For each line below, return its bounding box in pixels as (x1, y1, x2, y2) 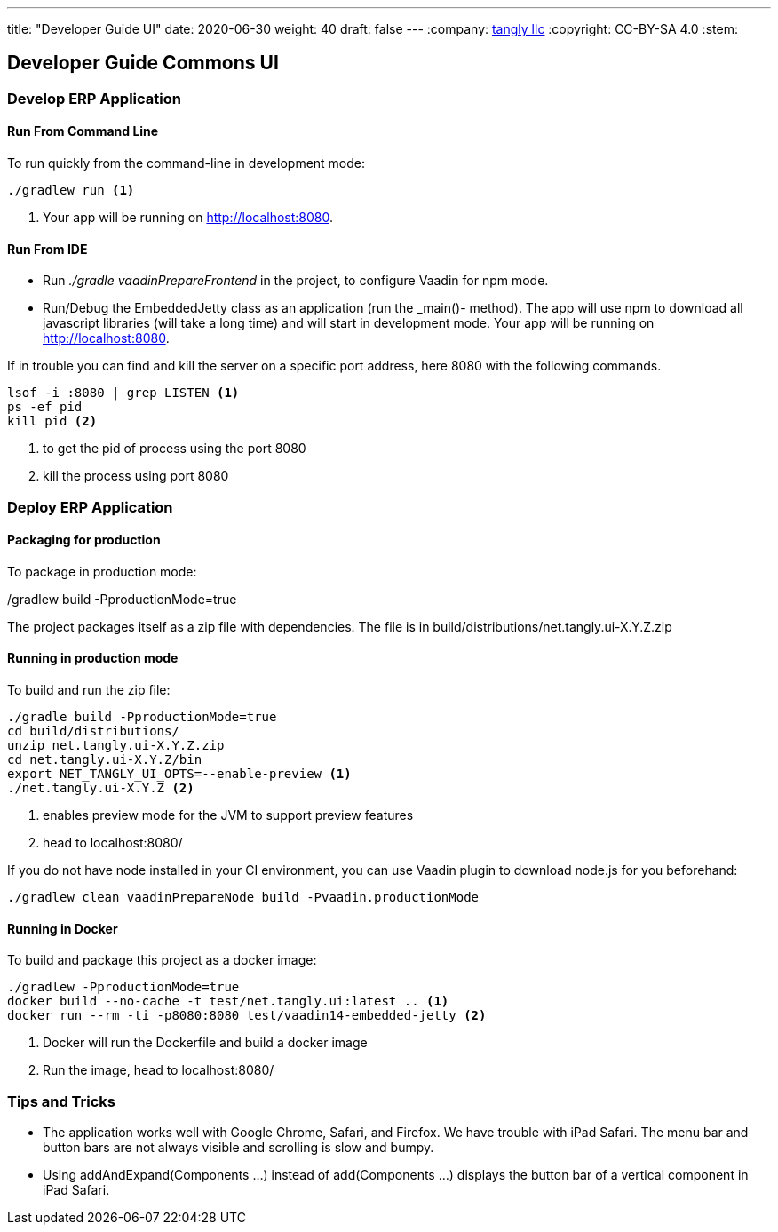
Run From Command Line (7, 123, 159, 139)
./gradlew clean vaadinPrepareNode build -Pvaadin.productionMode (7, 890, 480, 905)
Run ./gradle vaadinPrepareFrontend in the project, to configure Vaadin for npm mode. (43, 273, 549, 289)
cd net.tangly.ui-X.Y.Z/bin (7, 752, 202, 767)
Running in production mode (7, 650, 179, 666)
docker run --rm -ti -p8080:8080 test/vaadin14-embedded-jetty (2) (7, 1008, 487, 1023)
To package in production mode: (7, 563, 197, 579)
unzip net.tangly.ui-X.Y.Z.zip (7, 738, 225, 753)
